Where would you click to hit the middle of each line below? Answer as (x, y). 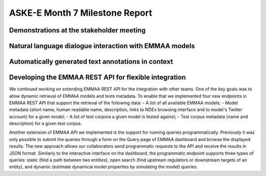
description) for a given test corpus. (46, 123)
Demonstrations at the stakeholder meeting (77, 30)
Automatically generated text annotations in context (91, 62)
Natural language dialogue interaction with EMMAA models (102, 46)
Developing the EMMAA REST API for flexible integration (98, 77)
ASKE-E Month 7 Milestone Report (81, 13)
